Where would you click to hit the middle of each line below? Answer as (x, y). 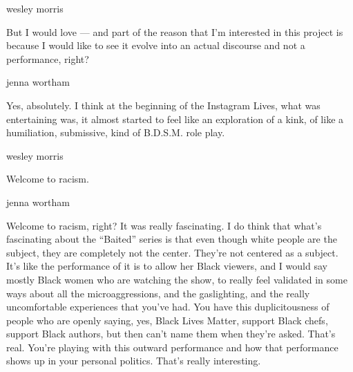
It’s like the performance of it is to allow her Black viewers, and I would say (167, 266)
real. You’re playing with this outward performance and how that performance (172, 347)
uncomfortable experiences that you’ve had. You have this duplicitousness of (168, 307)
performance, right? (48, 58)
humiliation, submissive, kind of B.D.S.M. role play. (116, 132)
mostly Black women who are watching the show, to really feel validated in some (177, 279)
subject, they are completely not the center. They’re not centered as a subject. (172, 252)
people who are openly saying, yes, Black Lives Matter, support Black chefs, (167, 320)
